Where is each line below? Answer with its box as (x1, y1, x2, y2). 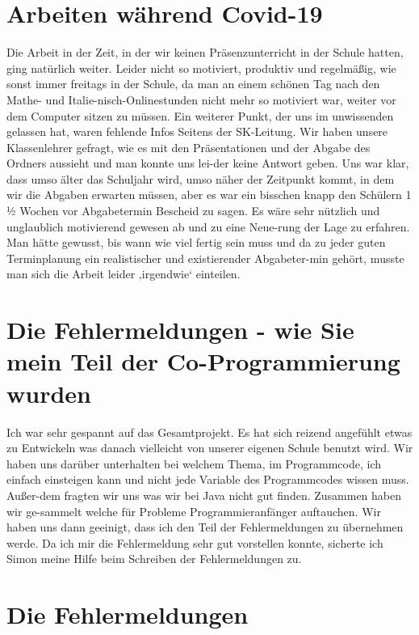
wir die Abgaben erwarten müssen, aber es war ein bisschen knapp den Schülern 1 (6, 186, 412, 203)
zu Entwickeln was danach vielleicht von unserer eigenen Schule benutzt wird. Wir (6, 439, 413, 456)
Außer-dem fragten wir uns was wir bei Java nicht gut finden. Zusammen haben (6, 486, 402, 503)
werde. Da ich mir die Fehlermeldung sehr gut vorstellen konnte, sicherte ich (6, 534, 383, 551)
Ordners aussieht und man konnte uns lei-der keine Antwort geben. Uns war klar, (6, 155, 409, 171)
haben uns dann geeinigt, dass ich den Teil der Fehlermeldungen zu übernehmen (6, 519, 404, 536)
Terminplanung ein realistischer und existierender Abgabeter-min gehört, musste (6, 249, 404, 266)
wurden (6, 376, 91, 409)
